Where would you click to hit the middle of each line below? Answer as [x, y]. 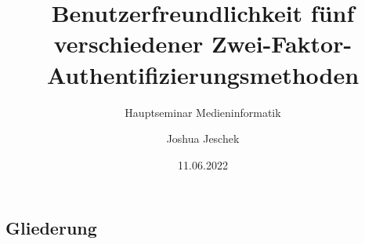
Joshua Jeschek [203, 138]
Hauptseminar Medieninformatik [203, 112]
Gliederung [51, 228]
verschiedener [128, 44]
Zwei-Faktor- [282, 44]
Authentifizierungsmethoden [203, 74]
